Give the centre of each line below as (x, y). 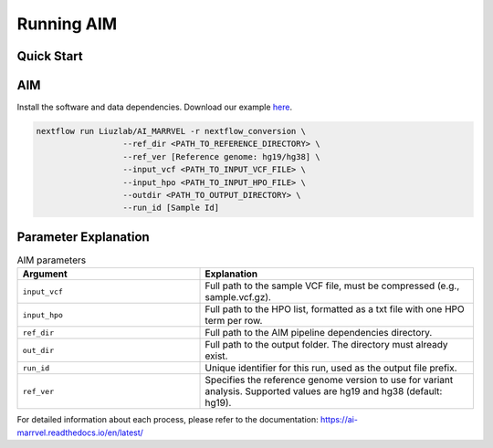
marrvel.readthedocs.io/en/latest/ (80, 432)
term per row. (234, 321)
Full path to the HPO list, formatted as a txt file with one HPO (335, 309)
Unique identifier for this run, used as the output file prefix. (331, 368)
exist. (216, 356)
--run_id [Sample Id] (171, 208)
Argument (45, 274)
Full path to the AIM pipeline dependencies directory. (319, 333)
